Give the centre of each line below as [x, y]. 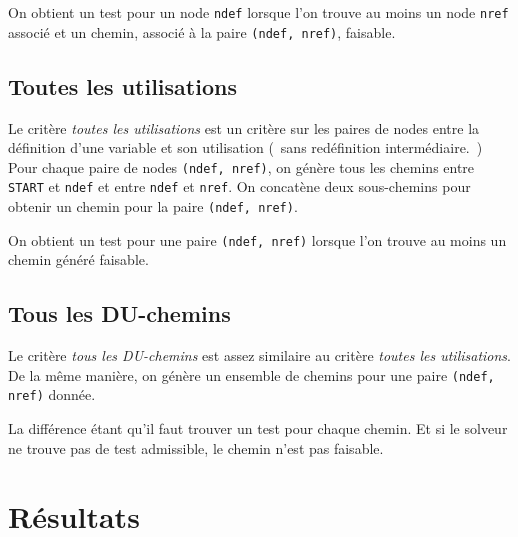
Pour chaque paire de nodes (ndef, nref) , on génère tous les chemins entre [241, 166]
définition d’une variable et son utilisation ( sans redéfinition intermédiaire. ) [245, 147]
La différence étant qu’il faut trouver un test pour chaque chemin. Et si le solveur [258, 428]
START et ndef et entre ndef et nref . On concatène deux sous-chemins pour [239, 186]
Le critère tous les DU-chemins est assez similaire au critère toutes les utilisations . [259, 355]
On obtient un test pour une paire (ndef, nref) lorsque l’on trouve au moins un [257, 239]
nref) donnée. [52, 394]
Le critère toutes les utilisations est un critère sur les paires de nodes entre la [244, 127]
